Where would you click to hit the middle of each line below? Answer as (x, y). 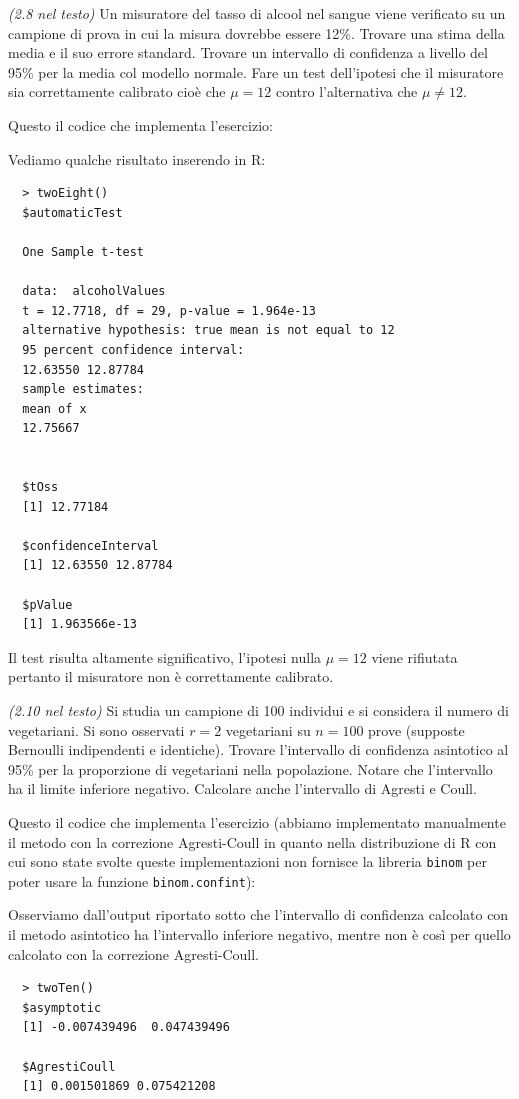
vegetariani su (268, 729)
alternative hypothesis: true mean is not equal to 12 (208, 330)
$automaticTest (72, 212)
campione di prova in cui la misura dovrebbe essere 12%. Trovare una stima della (256, 32)
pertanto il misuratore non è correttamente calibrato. (171, 676)
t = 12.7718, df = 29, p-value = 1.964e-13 (169, 310)
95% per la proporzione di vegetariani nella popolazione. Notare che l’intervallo (250, 768)
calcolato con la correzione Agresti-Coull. (134, 953)
